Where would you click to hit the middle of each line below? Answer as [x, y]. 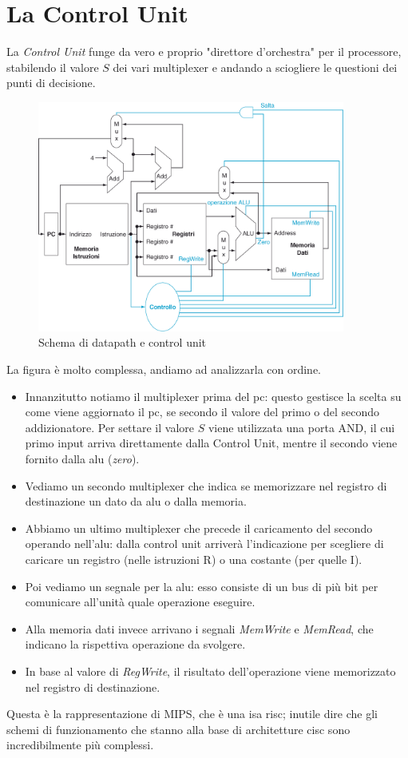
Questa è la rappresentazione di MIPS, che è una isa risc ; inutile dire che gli [192, 714]
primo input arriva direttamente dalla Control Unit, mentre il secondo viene [211, 443]
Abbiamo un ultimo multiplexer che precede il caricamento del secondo [199, 528]
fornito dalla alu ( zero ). [82, 458]
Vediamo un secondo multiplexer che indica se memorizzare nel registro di [206, 485]
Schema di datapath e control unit [123, 342]
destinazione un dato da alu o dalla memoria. [136, 501]
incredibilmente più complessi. [80, 745]
